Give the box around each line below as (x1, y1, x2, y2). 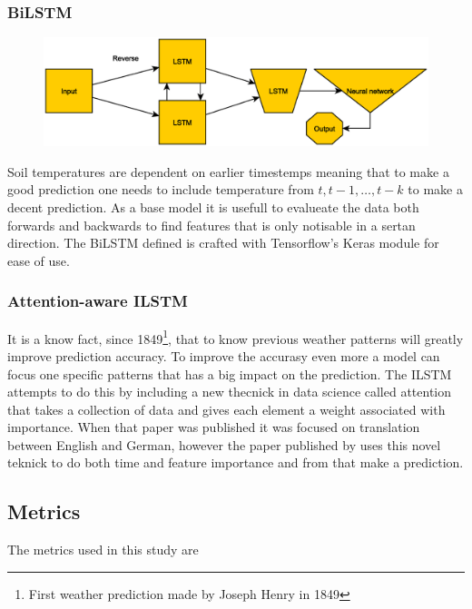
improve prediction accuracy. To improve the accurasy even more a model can (7, 346, 440, 365)
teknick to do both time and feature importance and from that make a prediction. (7, 453, 464, 472)
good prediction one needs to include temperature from (7, 180, 314, 199)
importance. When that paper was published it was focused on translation (7, 417, 420, 437)
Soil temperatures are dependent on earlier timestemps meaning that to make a (7, 162, 449, 181)
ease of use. (7, 250, 70, 270)
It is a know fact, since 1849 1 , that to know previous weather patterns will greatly (7, 326, 464, 348)
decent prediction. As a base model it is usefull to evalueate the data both (7, 198, 419, 217)
